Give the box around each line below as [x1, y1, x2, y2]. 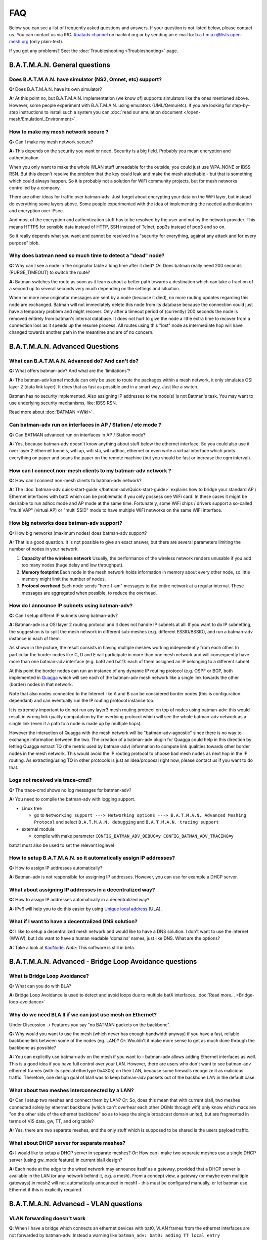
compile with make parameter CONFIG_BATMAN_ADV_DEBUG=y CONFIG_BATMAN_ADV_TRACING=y [34, 833, 234, 839]
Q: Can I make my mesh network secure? [9, 139, 93, 145]
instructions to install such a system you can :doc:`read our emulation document [19, 109, 183, 115]
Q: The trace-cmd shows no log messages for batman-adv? [9, 787, 132, 793]
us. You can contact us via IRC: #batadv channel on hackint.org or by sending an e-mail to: [9, 31, 195, 37]
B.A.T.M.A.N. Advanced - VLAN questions [9, 1199, 142, 1208]
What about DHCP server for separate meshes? [9, 1139, 126, 1146]
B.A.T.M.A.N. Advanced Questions [9, 342, 119, 351]
